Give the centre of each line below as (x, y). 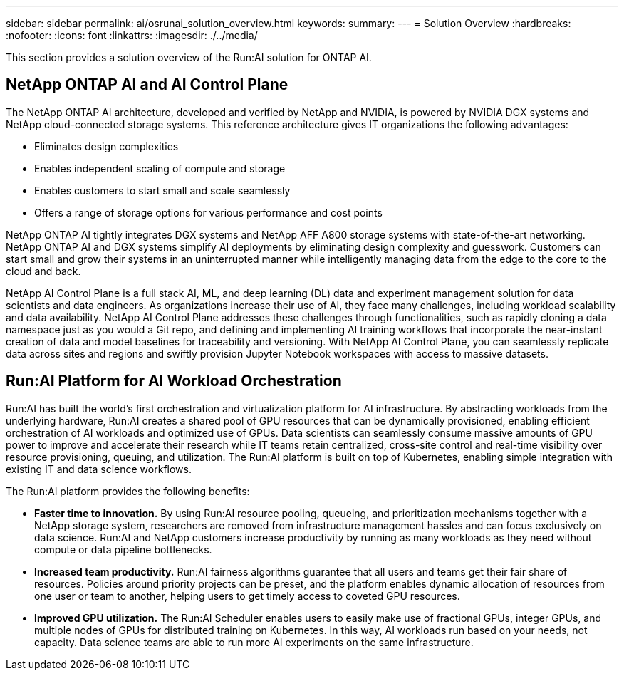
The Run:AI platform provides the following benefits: (128, 491)
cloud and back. (43, 271)
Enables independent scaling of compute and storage (160, 168)
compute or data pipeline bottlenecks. (123, 549)
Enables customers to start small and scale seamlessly (162, 190)
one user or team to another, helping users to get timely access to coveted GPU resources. (247, 596)
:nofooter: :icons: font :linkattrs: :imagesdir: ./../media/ (132, 35)
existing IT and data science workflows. (99, 469)
